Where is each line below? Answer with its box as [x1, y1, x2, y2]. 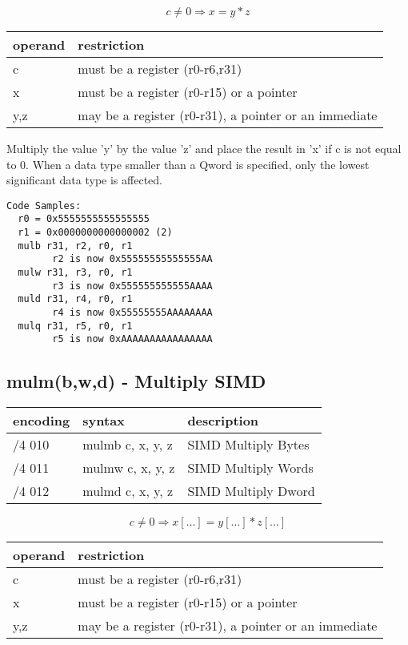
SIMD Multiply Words [187, 458, 314, 478]
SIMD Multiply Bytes [187, 435, 310, 454]
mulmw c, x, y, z [82, 458, 175, 478]
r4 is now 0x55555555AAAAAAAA [52, 307, 213, 319]
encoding [13, 411, 70, 430]
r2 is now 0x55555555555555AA [52, 253, 213, 265]
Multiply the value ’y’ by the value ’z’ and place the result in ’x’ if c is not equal [6, 140, 402, 156]
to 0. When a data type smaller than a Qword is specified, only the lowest [6, 155, 370, 172]
